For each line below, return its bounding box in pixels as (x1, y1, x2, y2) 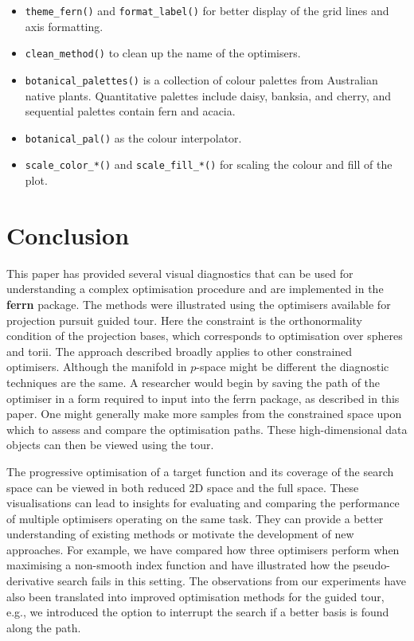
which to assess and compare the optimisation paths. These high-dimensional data (6, 420, 408, 437)
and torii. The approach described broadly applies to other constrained (6, 342, 353, 359)
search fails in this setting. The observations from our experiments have (57, 573, 407, 589)
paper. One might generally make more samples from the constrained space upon (6, 405, 402, 422)
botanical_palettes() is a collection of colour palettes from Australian (25, 71, 378, 88)
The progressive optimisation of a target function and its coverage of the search (6, 463, 394, 479)
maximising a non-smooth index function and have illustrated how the (6, 557, 350, 573)
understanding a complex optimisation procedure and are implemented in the (6, 280, 384, 297)
